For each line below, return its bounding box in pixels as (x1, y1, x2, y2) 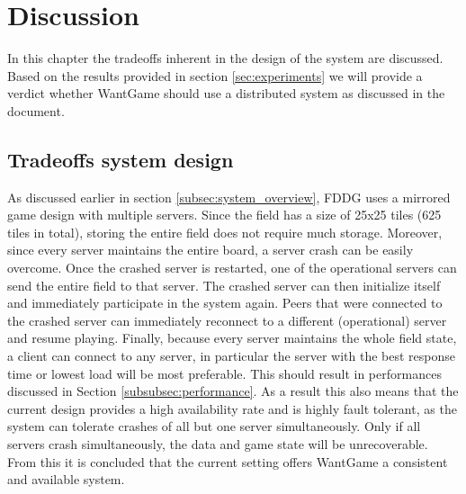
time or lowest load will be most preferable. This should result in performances (7, 364, 442, 382)
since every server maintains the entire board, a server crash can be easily (7, 240, 414, 259)
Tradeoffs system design (7, 145, 234, 173)
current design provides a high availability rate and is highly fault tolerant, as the (7, 399, 457, 418)
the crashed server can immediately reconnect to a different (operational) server (7, 310, 447, 329)
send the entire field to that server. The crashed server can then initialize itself (7, 275, 441, 294)
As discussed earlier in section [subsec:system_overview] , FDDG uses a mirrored (7, 187, 451, 206)
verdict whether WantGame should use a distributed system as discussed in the (7, 84, 445, 103)
